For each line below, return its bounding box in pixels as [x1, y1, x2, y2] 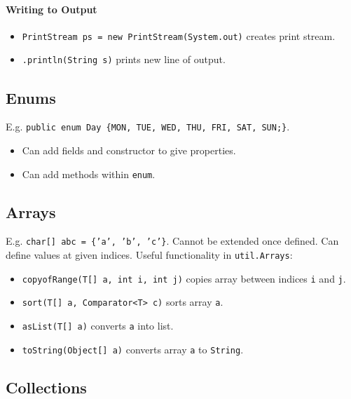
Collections [6, 376, 87, 398]
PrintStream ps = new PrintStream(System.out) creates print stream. [22, 28, 336, 43]
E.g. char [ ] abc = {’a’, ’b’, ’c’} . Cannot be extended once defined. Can [6, 234, 339, 248]
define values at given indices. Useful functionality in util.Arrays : [6, 248, 293, 262]
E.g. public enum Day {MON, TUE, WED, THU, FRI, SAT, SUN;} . [6, 119, 290, 134]
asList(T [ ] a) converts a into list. [22, 318, 174, 333]
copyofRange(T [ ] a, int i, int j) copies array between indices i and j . [22, 271, 346, 285]
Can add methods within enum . [22, 166, 156, 181]
